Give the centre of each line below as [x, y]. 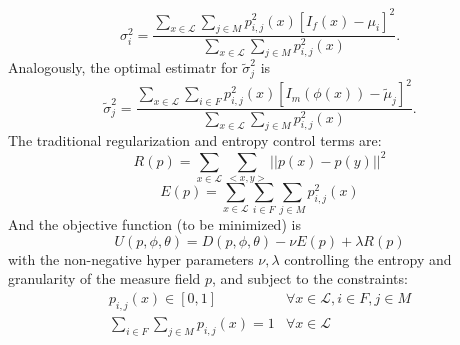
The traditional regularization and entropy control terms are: [195, 140]
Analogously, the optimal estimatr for [123, 67]
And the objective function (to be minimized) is [154, 224]
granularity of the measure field [104, 278]
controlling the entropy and [368, 258]
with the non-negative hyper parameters [131, 258]
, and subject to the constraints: [310, 278]
